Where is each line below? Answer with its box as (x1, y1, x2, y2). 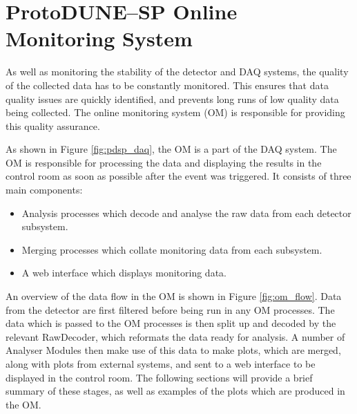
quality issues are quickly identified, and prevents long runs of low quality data (6, 91, 339, 106)
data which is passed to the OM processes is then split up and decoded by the (6, 316, 336, 330)
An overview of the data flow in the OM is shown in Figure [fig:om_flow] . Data (6, 289, 342, 303)
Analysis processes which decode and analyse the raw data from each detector (21, 205, 351, 220)
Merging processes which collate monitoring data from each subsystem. (21, 242, 322, 256)
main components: (6, 182, 83, 197)
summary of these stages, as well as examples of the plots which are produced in (6, 384, 345, 398)
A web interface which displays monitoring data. (21, 265, 226, 280)
